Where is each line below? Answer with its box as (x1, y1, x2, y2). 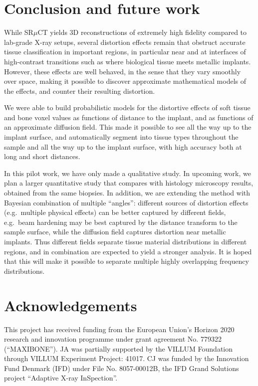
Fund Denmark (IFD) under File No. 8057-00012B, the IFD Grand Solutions (4, 363, 239, 373)
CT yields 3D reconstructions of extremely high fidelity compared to (37, 27, 247, 37)
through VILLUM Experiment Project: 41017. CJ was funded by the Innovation (4, 353, 249, 364)
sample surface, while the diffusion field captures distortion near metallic (4, 226, 226, 237)
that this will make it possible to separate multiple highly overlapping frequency (4, 256, 249, 266)
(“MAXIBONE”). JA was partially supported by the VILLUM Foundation (4, 343, 233, 354)
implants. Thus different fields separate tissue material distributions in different (4, 236, 247, 246)
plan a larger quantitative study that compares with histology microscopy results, (4, 178, 254, 188)
